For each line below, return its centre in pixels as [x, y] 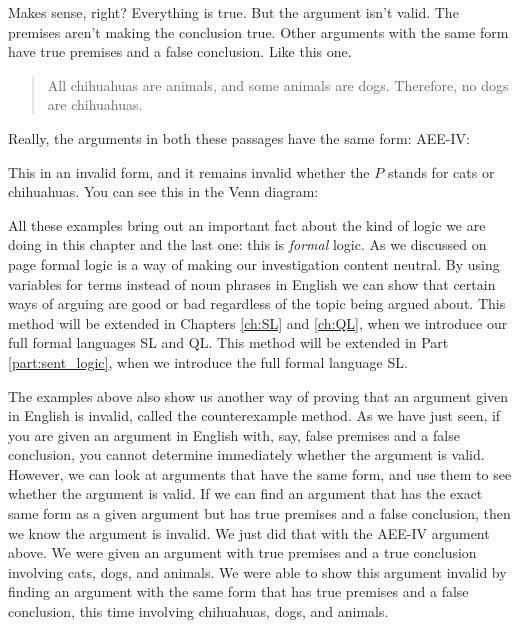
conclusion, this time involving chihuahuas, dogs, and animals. [198, 611]
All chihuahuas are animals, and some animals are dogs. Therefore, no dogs [278, 84]
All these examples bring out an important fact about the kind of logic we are [247, 224]
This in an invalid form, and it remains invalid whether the [189, 171]
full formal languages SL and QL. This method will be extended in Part [228, 342]
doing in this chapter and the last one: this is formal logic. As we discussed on [247, 244]
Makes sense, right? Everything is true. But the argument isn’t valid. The [233, 12]
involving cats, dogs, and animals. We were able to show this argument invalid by [257, 571]
